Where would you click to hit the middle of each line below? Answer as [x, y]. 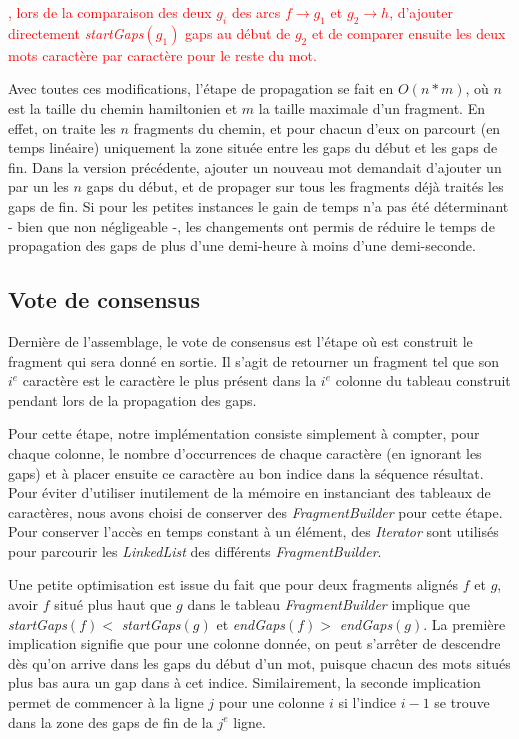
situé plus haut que [113, 604]
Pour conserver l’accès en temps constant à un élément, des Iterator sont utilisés [253, 531]
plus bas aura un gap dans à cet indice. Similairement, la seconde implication [244, 682]
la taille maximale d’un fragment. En [371, 107]
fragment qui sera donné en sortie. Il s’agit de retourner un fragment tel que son [253, 360]
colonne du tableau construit [423, 380]
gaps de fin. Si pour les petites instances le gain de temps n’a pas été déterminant [258, 205]
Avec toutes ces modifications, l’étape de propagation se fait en [201, 88]
